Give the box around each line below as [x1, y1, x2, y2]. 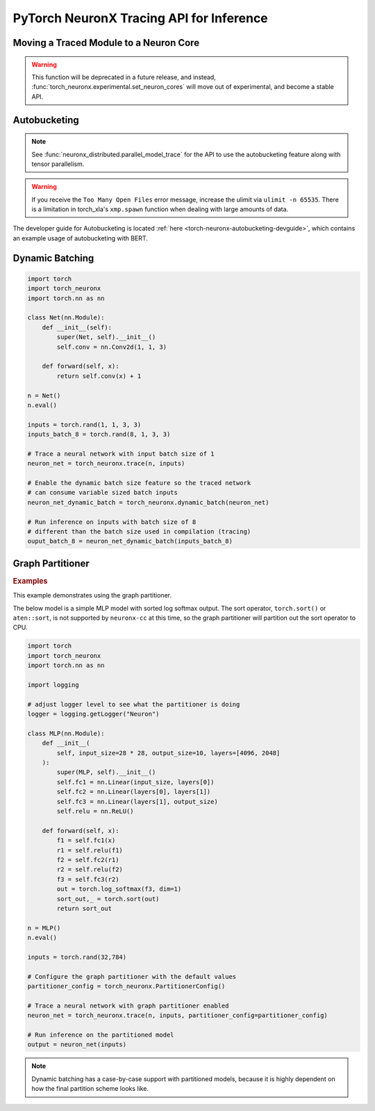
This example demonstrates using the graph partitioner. [12, 591, 172, 600]
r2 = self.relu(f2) [56, 866, 123, 873]
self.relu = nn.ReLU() [56, 807, 135, 815]
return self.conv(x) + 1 [56, 372, 142, 380]
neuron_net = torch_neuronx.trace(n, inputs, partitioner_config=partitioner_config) [27, 1012, 328, 1019]
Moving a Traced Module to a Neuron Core [12, 37, 200, 49]
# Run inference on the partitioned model [27, 1030, 174, 1039]
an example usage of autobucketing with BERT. [12, 233, 149, 242]
